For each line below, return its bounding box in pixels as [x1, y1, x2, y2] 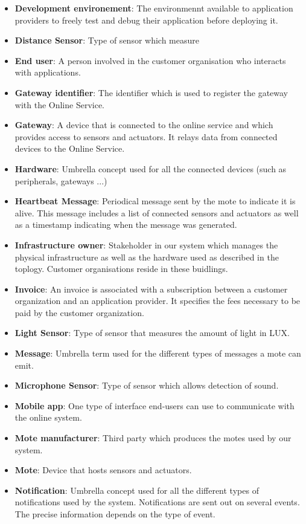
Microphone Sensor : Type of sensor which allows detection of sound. [14, 379, 279, 392]
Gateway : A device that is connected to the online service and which [14, 118, 273, 131]
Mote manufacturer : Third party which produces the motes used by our [14, 432, 292, 444]
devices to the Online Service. [14, 142, 125, 155]
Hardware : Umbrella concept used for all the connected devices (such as [14, 162, 287, 175]
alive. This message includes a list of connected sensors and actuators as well [14, 206, 299, 219]
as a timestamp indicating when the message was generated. [14, 218, 237, 231]
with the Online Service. [14, 98, 105, 111]
